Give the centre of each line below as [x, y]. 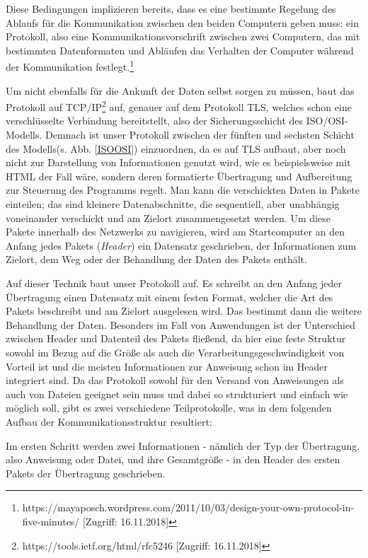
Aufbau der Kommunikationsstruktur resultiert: [109, 421]
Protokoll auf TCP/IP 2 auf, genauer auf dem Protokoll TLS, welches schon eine [179, 106]
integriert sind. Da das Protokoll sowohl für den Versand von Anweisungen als [175, 380]
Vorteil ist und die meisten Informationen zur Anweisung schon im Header [167, 366]
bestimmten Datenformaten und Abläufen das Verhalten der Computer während [180, 50]
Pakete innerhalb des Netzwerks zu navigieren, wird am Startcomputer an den [175, 232]
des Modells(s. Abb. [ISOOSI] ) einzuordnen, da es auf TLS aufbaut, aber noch [176, 148]
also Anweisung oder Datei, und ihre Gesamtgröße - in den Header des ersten [173, 459]
